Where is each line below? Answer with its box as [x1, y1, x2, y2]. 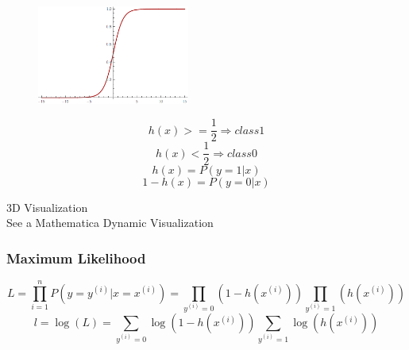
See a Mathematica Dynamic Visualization [6, 214, 214, 231]
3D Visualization [6, 198, 88, 215]
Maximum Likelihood [6, 248, 146, 267]
